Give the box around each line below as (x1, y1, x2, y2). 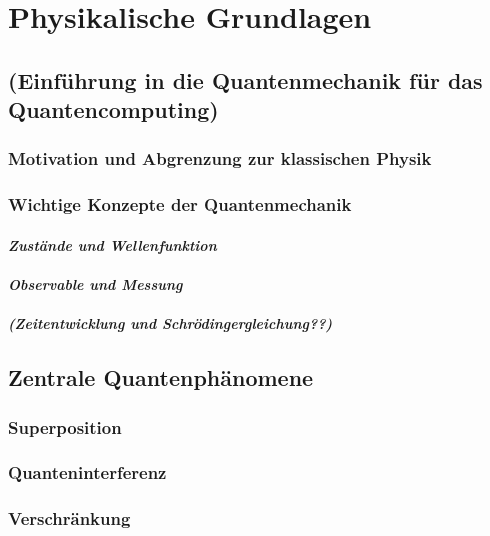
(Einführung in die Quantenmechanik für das (8, 64, 483, 95)
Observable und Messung (8, 274, 183, 295)
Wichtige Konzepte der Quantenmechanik (8, 192, 352, 217)
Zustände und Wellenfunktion (8, 234, 217, 255)
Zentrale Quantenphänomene (8, 362, 314, 393)
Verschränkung (8, 506, 131, 531)
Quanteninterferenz (8, 460, 167, 485)
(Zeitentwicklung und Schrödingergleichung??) (8, 313, 333, 334)
